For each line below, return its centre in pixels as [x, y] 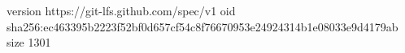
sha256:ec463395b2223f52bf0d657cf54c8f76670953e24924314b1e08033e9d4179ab [202, 26]
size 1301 [29, 42]
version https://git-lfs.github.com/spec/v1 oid [121, 10]
